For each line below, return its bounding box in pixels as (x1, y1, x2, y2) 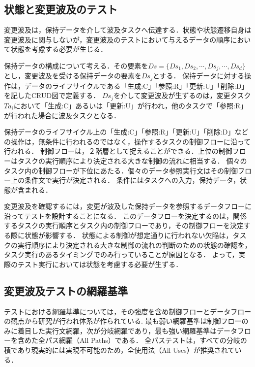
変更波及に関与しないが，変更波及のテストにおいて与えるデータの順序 (4, 34, 230, 44)
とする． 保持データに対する (153, 70, 245, 81)
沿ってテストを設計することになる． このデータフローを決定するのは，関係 (4, 210, 247, 221)
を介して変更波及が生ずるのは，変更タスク (113, 90, 251, 100)
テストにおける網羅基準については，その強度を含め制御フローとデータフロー (4, 306, 252, 316)
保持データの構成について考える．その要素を (4, 60, 148, 70)
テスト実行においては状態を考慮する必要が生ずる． (17, 259, 183, 269)
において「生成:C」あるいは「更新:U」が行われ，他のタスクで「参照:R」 (13, 100, 248, 110)
